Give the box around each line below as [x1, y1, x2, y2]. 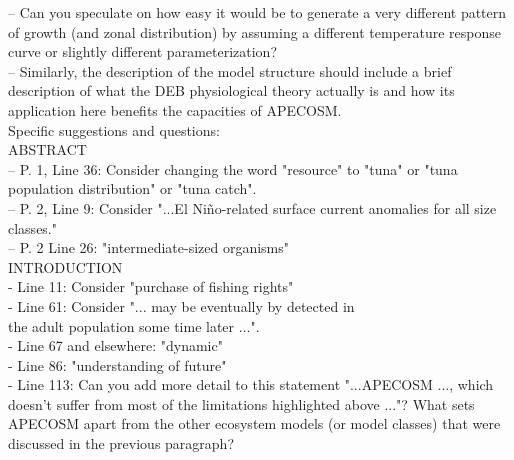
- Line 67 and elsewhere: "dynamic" [8, 335, 223, 356]
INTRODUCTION [8, 256, 123, 277]
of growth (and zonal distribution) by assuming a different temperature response [8, 21, 501, 42]
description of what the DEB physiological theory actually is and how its [8, 80, 455, 101]
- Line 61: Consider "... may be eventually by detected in [8, 295, 355, 316]
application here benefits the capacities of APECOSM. [8, 99, 342, 120]
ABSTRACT [8, 139, 87, 160]
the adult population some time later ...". [8, 315, 260, 336]
